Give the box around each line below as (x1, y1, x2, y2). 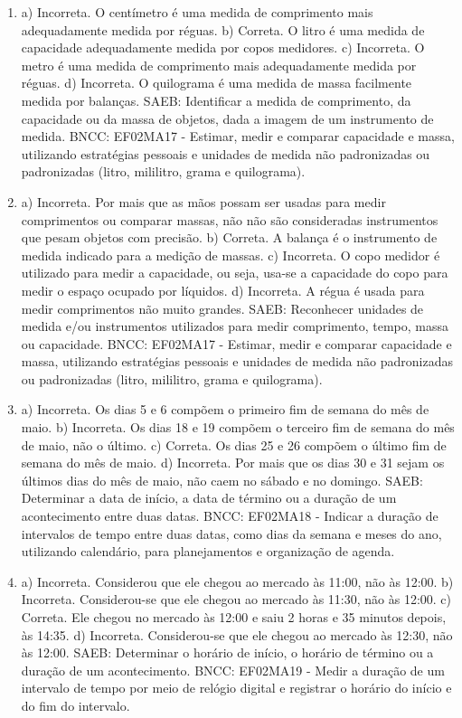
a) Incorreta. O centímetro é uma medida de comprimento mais (21, 3, 373, 21)
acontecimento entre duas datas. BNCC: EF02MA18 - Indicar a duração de (21, 506, 438, 525)
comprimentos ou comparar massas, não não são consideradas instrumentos (21, 210, 438, 229)
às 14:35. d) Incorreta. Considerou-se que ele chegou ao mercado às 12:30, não (21, 625, 453, 644)
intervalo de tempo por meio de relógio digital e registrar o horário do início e (21, 678, 452, 697)
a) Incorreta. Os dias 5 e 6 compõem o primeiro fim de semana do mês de (21, 400, 429, 419)
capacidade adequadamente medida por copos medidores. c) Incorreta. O (21, 38, 425, 57)
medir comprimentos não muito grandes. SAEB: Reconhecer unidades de (21, 298, 424, 317)
